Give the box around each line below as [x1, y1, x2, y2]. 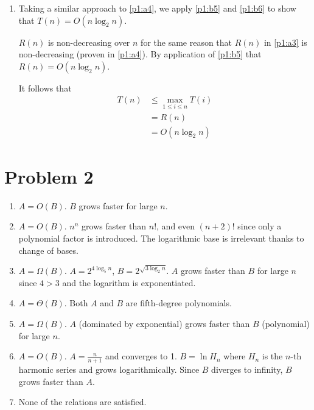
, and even [156, 220, 195, 232]
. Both [64, 297, 88, 309]
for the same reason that [141, 35, 232, 48]
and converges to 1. [105, 350, 177, 362]
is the [262, 350, 283, 362]
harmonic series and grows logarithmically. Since [18, 362, 200, 375]
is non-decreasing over [47, 35, 130, 48]
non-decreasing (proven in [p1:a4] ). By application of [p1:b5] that [18, 48, 262, 60]
